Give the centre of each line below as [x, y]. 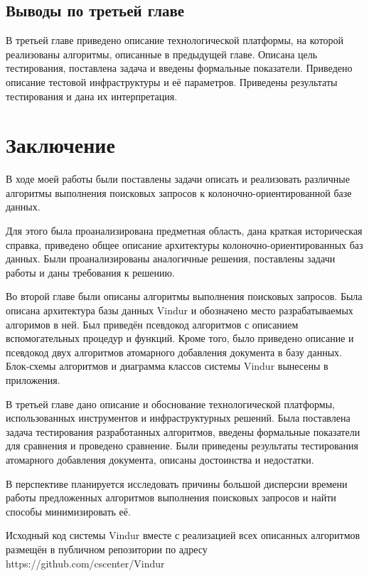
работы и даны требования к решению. [90, 272]
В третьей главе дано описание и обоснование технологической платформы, [170, 404]
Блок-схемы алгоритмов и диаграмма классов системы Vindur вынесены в [167, 366]
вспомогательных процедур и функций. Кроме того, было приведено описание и [180, 338]
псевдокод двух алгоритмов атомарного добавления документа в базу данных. [174, 352]
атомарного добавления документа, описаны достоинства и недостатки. [160, 459]
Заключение [60, 145]
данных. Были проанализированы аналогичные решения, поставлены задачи [171, 258]
